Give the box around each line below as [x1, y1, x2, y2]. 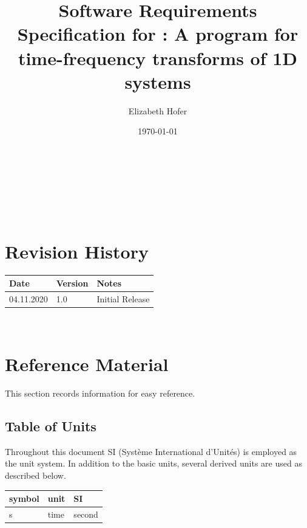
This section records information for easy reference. [5, 386, 195, 399]
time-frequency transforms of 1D [18, 45, 298, 70]
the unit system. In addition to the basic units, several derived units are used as [5, 457, 302, 470]
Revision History [5, 238, 149, 263]
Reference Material [5, 352, 169, 376]
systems [124, 69, 191, 94]
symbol [9, 492, 39, 505]
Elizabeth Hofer [128, 104, 187, 117]
